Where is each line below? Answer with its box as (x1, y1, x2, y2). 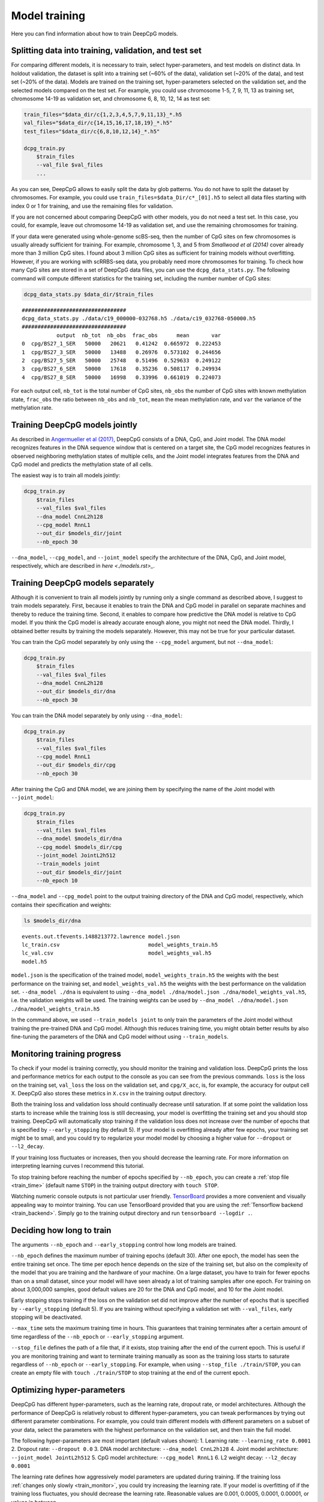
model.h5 (22, 958, 47, 965)
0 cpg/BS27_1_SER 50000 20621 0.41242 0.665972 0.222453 (22, 340, 221, 347)
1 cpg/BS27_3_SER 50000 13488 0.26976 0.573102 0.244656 (22, 348, 221, 356)
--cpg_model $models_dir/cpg (36, 844, 122, 850)
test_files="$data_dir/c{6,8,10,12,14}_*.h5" (23, 128, 160, 135)
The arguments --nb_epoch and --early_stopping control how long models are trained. (11, 1241, 237, 1248)
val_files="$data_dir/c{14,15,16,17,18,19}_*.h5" (23, 120, 173, 126)
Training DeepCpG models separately (11, 577, 155, 588)
